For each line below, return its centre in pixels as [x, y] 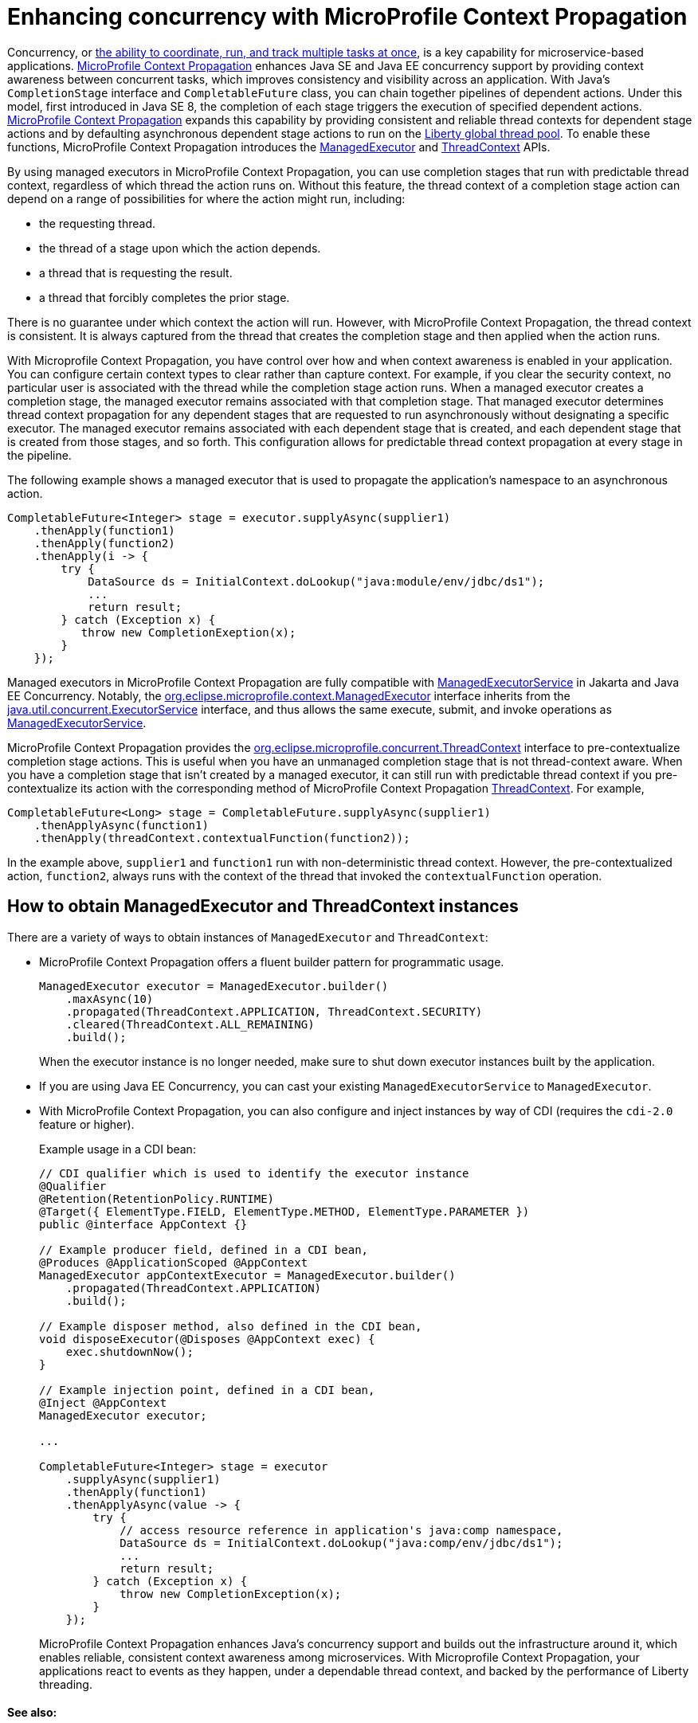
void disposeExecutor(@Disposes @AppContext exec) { [207, 1339]
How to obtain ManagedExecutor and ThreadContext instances [263, 907]
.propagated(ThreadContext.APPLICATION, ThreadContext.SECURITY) [274, 1011]
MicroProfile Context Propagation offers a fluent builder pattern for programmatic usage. [272, 961]
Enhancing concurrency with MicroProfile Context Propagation [347, 17]
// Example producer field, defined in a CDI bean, [204, 1249]
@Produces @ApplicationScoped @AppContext [174, 1262]
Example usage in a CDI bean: [118, 1149]
